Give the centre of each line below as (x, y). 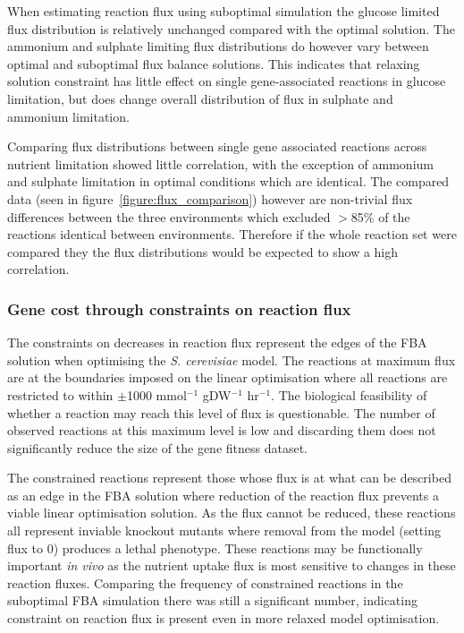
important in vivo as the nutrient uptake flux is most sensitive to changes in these (232, 565)
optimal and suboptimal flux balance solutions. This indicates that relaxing (214, 63)
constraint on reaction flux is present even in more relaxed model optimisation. (224, 618)
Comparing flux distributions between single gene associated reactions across (217, 146)
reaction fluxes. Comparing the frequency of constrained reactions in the (205, 582)
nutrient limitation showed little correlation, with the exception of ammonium (220, 163)
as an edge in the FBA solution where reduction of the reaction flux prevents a (223, 495)
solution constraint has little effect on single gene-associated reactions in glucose (227, 81)
